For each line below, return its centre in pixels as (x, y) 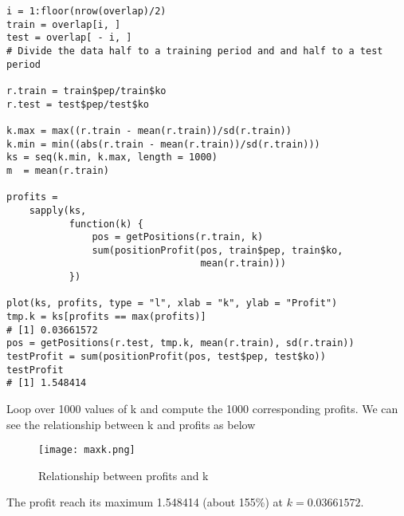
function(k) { (106, 224)
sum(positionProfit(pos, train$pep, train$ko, (218, 250)
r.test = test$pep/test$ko (78, 104)
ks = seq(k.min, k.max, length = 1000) (112, 158)
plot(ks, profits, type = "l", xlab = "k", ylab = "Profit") (172, 303)
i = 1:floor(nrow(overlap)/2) (86, 11)
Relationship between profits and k (124, 475)
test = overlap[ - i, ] (69, 38)
